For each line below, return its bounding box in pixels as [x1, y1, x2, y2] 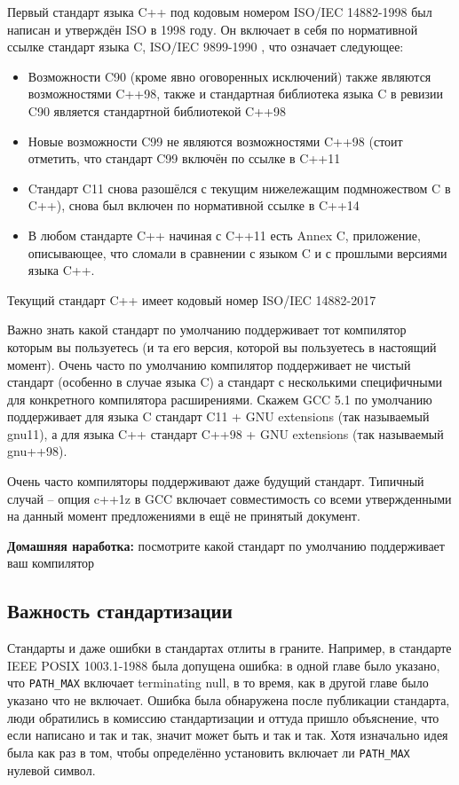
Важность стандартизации [7, 597, 233, 624]
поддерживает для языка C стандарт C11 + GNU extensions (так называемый [7, 407, 430, 426]
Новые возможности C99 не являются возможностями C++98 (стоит [28, 131, 403, 150]
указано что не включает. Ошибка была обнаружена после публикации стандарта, [7, 691, 450, 710]
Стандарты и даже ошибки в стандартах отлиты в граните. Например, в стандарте [7, 639, 452, 657]
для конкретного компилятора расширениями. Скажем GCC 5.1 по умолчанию [7, 389, 432, 408]
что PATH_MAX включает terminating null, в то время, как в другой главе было [7, 673, 429, 692]
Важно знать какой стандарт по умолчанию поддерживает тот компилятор [7, 320, 407, 339]
